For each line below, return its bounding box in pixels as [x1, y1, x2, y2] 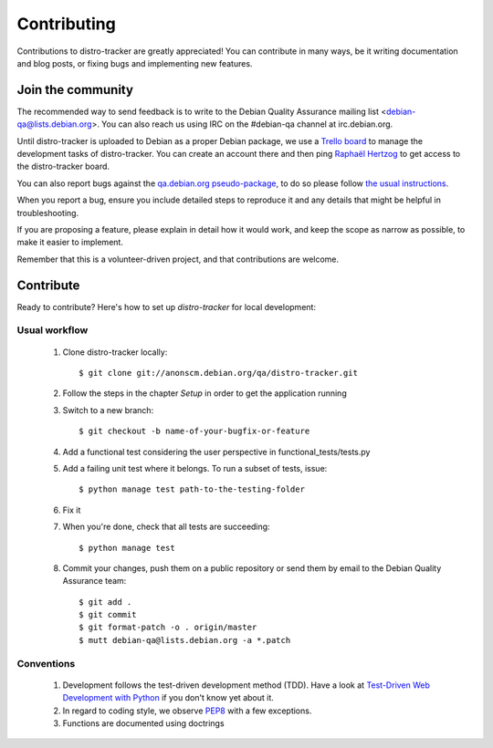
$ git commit [79, 609, 137, 620]
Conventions [16, 657, 76, 670]
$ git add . [79, 597, 132, 607]
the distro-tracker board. [16, 161, 110, 172]
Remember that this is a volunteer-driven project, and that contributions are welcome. [16, 254, 340, 265]
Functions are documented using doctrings [62, 717, 225, 729]
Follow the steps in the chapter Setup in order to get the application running [62, 388, 347, 399]
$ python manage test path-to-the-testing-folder [79, 484, 306, 494]
